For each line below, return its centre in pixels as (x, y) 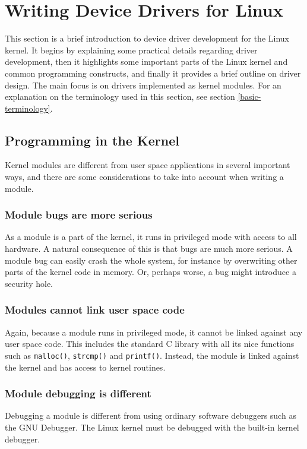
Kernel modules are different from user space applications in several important (148, 165)
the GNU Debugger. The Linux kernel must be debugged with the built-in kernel (152, 427)
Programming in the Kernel (92, 140)
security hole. (29, 283)
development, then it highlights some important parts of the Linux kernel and (146, 61)
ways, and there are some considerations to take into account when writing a (144, 177)
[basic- (249, 97)
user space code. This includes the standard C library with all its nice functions (150, 344)
